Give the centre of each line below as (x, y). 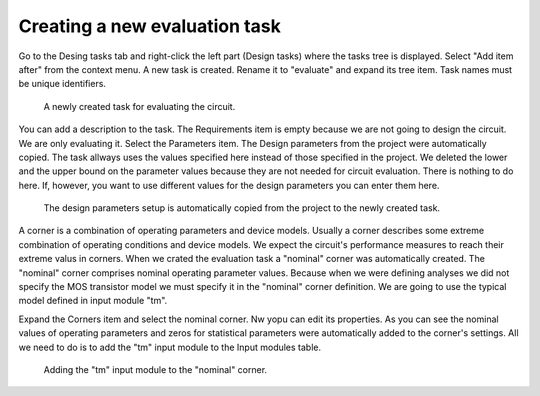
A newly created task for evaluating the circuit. (139, 106)
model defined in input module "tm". (93, 301)
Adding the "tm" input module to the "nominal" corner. (155, 369)
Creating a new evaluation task (150, 26)
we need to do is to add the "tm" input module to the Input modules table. (170, 347)
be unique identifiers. (62, 84)
